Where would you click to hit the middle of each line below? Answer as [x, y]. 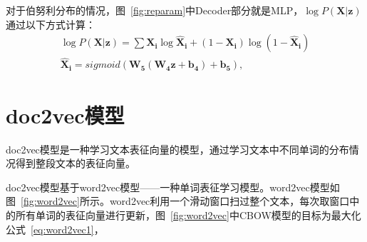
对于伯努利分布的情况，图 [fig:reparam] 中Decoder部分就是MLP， [155, 10]
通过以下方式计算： [51, 24]
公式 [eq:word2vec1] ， [55, 229]
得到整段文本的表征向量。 [75, 163]
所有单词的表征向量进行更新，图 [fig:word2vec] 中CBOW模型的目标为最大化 [188, 215]
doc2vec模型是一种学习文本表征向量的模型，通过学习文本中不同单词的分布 [177, 149]
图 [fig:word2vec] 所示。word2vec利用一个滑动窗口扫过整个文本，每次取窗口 [178, 201]
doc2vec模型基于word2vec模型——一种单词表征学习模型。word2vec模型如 [173, 187]
